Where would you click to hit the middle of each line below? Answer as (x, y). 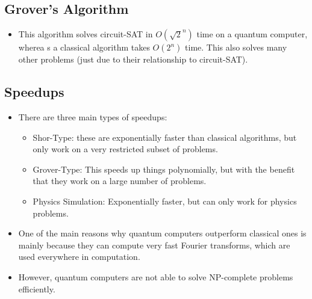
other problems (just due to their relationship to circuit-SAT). (133, 59)
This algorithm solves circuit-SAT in (86, 34)
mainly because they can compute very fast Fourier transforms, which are (154, 245)
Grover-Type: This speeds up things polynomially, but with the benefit (164, 169)
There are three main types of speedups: (93, 117)
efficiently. (37, 288)
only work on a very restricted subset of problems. (125, 149)
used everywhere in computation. (79, 257)
